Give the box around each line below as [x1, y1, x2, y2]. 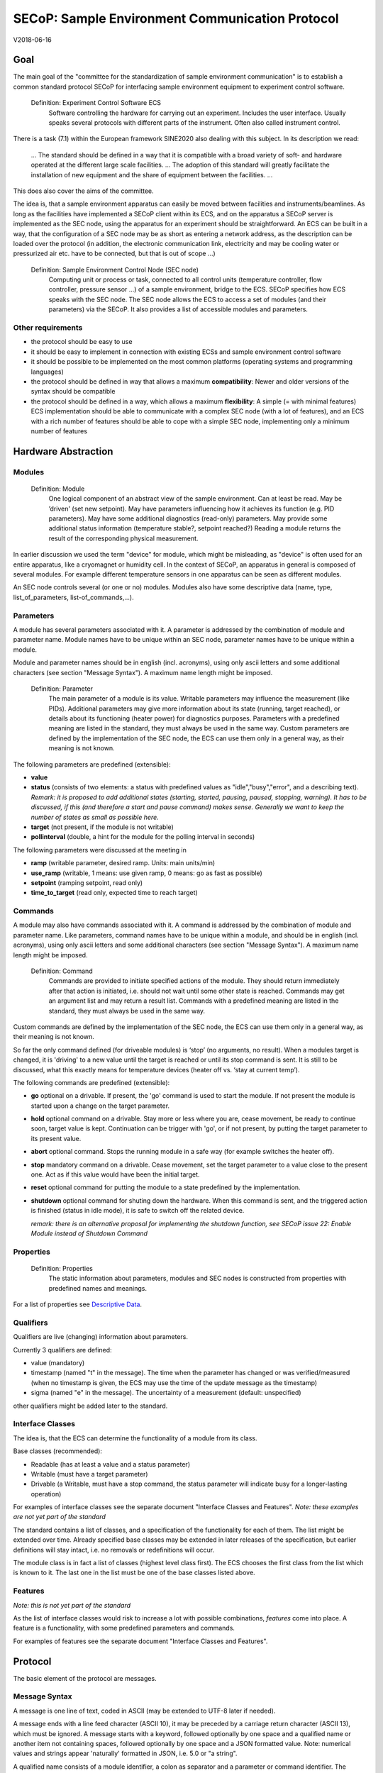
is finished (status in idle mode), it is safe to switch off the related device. [30, 1206, 245, 1215]
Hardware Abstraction [13, 445, 113, 457]
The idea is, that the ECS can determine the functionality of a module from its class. [13, 1433, 258, 1443]
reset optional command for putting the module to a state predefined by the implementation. [30, 1183, 301, 1191]
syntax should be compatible [30, 387, 116, 396]
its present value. [30, 1134, 82, 1143]
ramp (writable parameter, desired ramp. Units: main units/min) [30, 859, 216, 867]
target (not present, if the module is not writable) [30, 823, 174, 831]
